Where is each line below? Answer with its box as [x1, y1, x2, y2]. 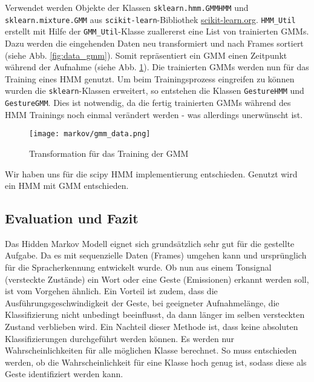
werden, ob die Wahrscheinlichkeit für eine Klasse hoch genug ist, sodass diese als [5, 355, 307, 368]
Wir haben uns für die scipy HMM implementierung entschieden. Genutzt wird [5, 167, 298, 180]
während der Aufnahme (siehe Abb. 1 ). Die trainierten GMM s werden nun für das [5, 61, 309, 73]
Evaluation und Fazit [5, 209, 139, 228]
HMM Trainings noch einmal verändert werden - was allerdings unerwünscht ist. [5, 108, 303, 120]
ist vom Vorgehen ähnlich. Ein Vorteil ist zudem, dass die [5, 285, 218, 297]
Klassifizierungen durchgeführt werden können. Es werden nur [5, 332, 235, 344]
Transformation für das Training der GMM [29, 147, 189, 159]
